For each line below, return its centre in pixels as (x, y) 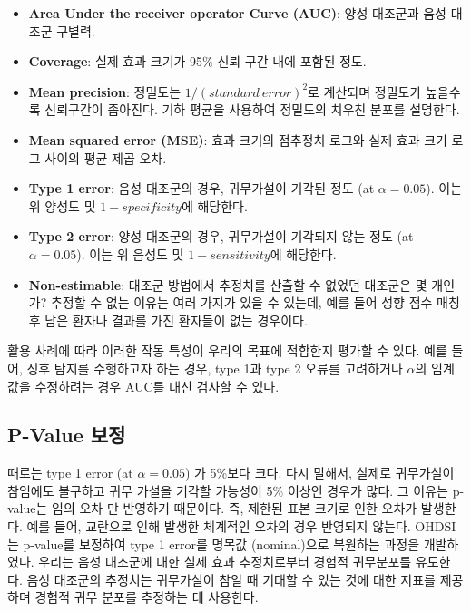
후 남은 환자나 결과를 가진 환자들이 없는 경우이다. (168, 320)
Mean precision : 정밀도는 (105, 91)
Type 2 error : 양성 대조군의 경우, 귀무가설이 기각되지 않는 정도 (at (221, 236)
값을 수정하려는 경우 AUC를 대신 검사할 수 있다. (143, 386)
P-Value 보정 (67, 435)
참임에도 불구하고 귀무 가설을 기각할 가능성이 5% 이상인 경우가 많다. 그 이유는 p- (236, 490)
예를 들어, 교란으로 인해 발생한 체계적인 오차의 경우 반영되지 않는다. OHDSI (241, 526)
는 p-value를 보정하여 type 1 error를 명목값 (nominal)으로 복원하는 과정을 (214, 543)
